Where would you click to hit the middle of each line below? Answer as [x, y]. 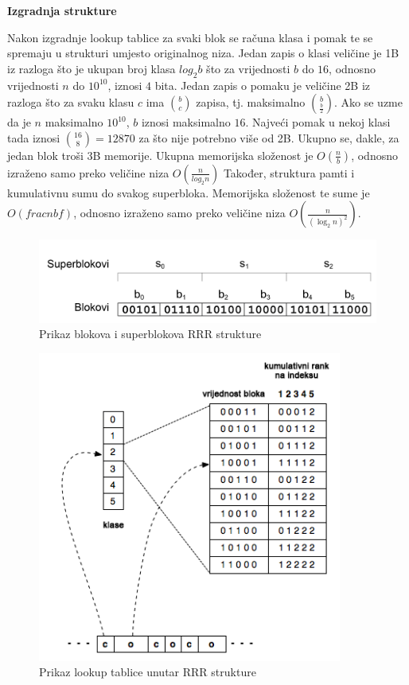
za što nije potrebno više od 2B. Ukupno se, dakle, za [269, 137]
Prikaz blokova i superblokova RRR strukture [150, 334]
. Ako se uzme [368, 102]
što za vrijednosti [248, 68]
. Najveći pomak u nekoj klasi [318, 122]
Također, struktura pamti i [289, 172]
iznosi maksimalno [186, 122]
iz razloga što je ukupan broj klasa [92, 68]
